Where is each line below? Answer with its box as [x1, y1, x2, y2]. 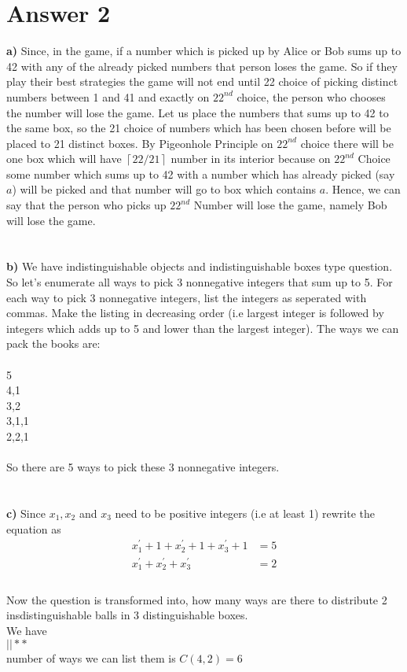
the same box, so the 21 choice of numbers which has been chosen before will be [6, 120, 391, 136]
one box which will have [6, 150, 122, 167]
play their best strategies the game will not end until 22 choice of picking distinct [6, 73, 398, 90]
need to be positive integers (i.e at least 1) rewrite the [115, 504, 376, 521]
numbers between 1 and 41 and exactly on [6, 88, 210, 105]
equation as [6, 520, 61, 537]
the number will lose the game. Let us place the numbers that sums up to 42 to [6, 104, 389, 120]
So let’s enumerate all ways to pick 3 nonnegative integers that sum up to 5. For [6, 274, 393, 290]
